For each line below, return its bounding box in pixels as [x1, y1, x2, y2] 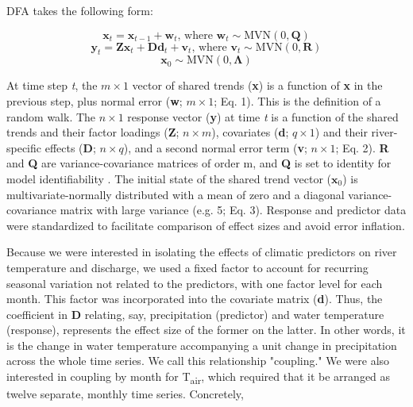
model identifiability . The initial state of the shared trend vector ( [6, 170, 332, 186]
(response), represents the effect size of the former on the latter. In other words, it [6, 321, 406, 338]
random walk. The [6, 108, 96, 125]
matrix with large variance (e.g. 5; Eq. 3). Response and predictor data [60, 202, 407, 218]
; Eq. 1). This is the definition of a [214, 92, 381, 109]
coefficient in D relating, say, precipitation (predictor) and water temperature [6, 305, 384, 322]
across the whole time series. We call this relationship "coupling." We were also [6, 352, 390, 369]
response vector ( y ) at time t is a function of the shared [127, 108, 399, 125]
